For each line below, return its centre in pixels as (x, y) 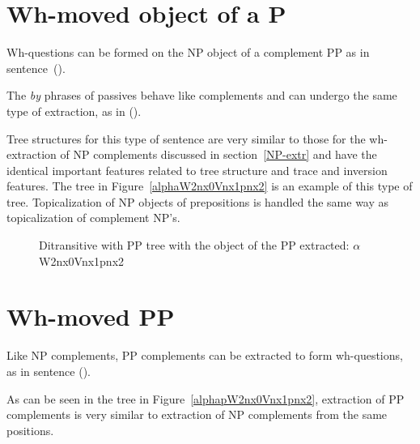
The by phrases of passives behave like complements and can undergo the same (202, 95)
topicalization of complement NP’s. (93, 218)
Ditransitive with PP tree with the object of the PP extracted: (194, 245)
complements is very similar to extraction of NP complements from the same (197, 414)
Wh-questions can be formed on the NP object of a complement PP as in (188, 52)
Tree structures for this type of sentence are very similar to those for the (186, 138)
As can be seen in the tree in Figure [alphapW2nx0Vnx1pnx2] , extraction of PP (206, 398)
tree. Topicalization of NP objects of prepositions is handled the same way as (198, 201)
